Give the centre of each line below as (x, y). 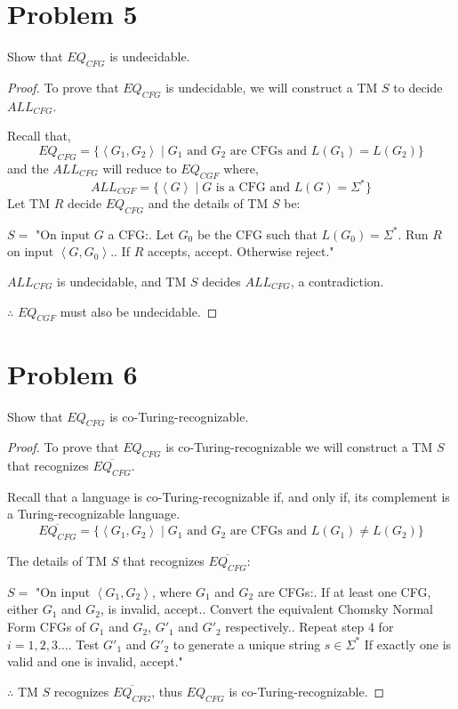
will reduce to (140, 168)
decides (221, 281)
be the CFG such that (257, 234)
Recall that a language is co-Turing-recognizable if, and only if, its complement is (229, 496)
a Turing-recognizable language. (94, 514)
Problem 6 (72, 373)
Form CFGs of (47, 627)
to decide (418, 87)
